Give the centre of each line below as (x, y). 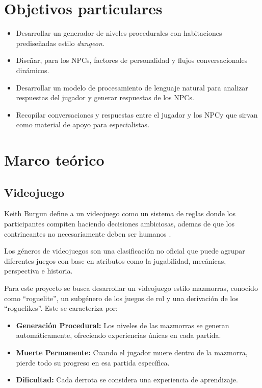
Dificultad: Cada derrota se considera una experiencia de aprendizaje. (127, 380)
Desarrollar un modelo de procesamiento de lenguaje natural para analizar (132, 87)
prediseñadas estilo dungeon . (60, 43)
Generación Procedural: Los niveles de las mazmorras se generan (123, 325)
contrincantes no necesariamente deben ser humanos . (88, 233)
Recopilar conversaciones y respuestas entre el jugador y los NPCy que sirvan (137, 114)
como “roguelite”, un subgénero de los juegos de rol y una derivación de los (121, 298)
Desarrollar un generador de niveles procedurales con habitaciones (119, 33)
